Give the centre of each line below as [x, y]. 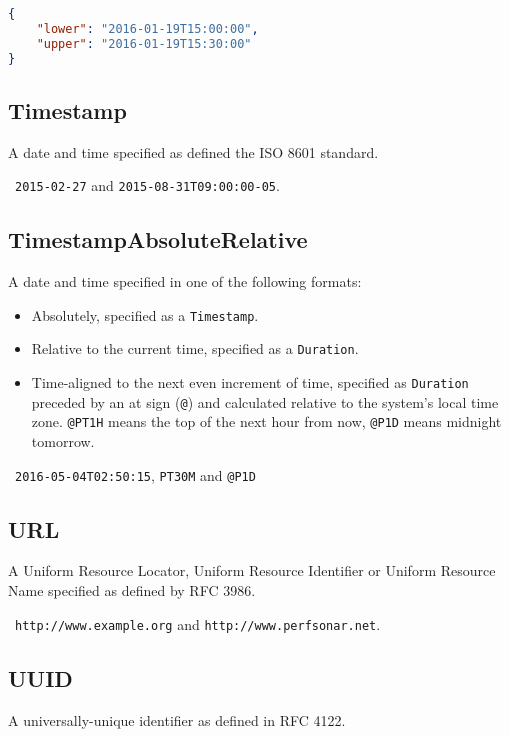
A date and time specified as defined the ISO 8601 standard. [193, 151]
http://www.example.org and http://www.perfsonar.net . [198, 623]
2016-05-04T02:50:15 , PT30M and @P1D [135, 474]
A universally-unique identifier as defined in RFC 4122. [177, 719]
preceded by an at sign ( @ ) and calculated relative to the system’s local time [265, 401]
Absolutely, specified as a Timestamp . [145, 314]
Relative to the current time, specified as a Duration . [195, 348]
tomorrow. [63, 441]
